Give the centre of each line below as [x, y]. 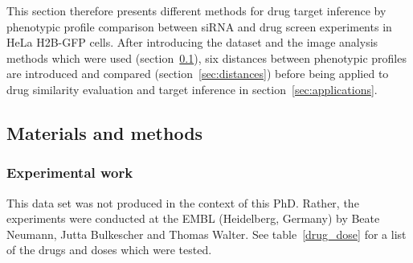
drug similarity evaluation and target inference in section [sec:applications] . [192, 89]
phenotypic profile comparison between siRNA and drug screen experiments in [199, 26]
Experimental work [70, 173]
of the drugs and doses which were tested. [109, 250]
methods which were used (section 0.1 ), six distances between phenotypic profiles [206, 58]
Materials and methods [105, 132]
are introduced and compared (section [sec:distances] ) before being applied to [198, 74]
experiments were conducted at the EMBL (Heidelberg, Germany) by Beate [193, 218]
